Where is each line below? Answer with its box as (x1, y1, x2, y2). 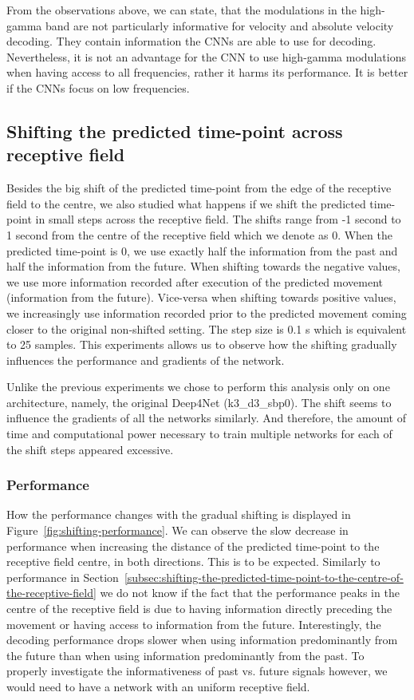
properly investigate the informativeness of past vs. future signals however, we (6, 662, 388, 679)
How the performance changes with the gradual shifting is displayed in (6, 506, 351, 523)
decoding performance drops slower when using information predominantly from (6, 631, 398, 648)
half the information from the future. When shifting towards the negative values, (6, 258, 400, 275)
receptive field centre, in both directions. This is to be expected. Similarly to (6, 553, 380, 570)
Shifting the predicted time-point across (6, 118, 343, 143)
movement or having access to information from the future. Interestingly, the (6, 615, 381, 632)
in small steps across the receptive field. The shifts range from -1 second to (35, 211, 401, 227)
